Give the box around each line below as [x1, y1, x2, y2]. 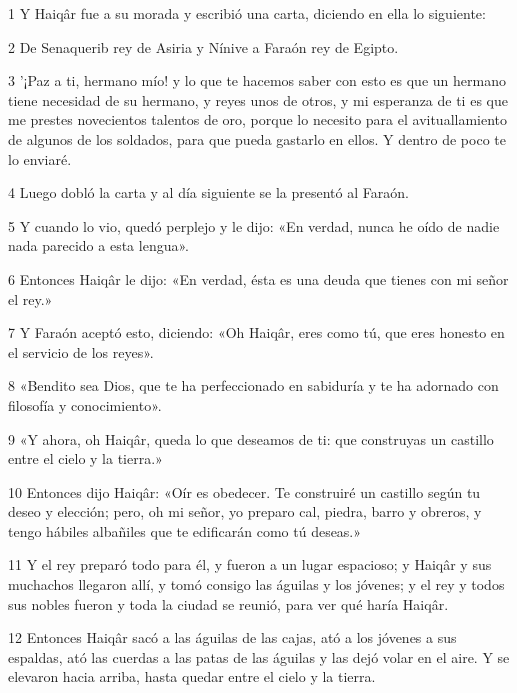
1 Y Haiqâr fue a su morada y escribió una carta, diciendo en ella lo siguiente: [8, 3, 486, 23]
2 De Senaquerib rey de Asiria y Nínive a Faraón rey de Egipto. [8, 36, 399, 57]
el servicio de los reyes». [8, 341, 154, 362]
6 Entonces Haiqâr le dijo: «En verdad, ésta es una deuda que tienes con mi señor [8, 268, 509, 289]
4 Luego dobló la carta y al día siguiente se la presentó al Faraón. [8, 182, 409, 203]
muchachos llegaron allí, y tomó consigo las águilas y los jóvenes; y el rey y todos [8, 574, 505, 595]
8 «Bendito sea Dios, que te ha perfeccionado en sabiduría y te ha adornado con [8, 375, 499, 396]
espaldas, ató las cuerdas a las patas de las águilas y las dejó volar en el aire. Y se [8, 646, 510, 667]
